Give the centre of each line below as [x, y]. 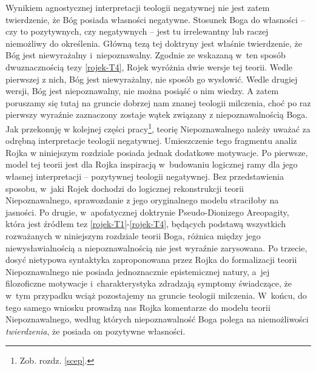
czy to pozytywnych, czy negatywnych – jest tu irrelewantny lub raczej [137, 31]
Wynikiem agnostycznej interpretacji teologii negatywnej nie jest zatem [138, 7]
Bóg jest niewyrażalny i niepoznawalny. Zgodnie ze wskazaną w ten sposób [146, 55]
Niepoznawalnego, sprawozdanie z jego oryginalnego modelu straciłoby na [142, 200]
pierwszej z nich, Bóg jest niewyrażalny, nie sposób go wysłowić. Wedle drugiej [152, 79]
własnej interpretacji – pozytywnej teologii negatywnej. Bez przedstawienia [145, 176]
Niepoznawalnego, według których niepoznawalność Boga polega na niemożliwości [157, 319]
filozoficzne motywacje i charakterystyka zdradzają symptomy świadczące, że [149, 283]
